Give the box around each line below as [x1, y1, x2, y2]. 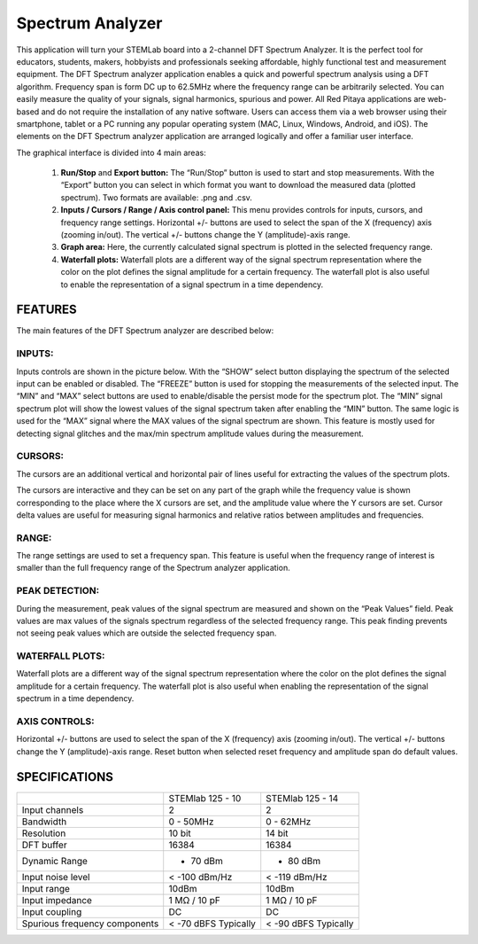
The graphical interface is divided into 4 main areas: [16, 147, 207, 158]
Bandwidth [21, 815, 67, 828]
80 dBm [288, 854, 321, 867]
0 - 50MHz [168, 815, 214, 828]
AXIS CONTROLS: [16, 715, 95, 728]
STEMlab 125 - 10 [168, 792, 242, 804]
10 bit [168, 827, 192, 839]
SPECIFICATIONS [16, 769, 114, 784]
